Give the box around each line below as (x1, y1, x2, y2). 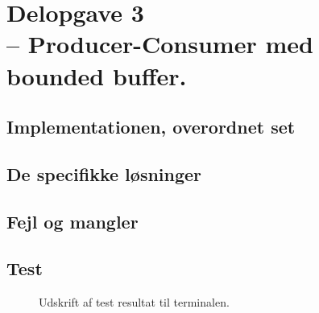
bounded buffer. (6, 59, 187, 92)
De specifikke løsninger (6, 161, 202, 186)
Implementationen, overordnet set (6, 114, 296, 139)
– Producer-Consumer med (6, 27, 313, 60)
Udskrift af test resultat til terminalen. (39, 294, 230, 311)
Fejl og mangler (6, 208, 139, 233)
